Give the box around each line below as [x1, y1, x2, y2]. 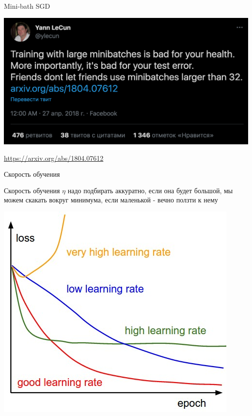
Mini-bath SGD [4, 1, 50, 11]
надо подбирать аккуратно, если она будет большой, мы [67, 185, 233, 195]
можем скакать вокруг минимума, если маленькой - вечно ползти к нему [4, 195, 218, 205]
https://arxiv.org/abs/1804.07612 [4, 153, 104, 163]
